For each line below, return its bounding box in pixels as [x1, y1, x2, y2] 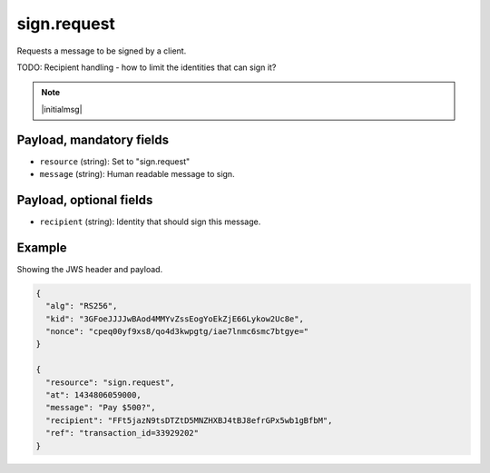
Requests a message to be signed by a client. [16, 45, 187, 56]
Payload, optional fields [16, 192, 153, 208]
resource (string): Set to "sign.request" [39, 155, 191, 167]
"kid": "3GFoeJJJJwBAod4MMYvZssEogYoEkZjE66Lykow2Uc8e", [45, 313, 304, 324]
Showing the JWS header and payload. [16, 263, 163, 274]
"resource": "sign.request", [45, 377, 176, 388]
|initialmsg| [41, 103, 83, 114]
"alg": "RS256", [45, 301, 118, 311]
